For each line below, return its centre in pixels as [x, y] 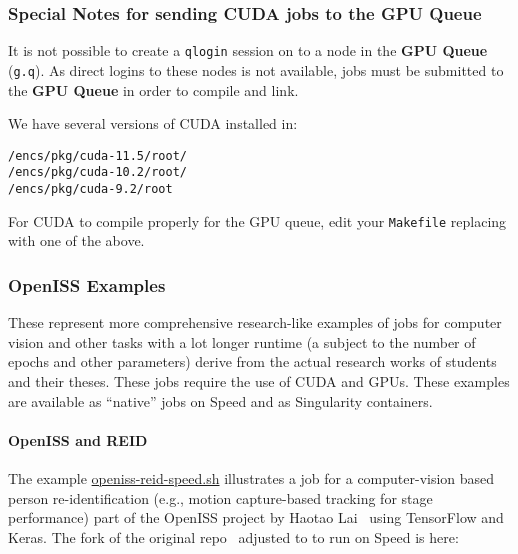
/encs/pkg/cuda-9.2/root [90, 189]
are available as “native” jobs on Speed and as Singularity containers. [220, 400]
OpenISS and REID [78, 439]
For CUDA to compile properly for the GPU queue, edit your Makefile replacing [257, 220]
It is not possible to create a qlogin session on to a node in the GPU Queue [248, 50]
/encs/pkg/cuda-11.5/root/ [97, 155]
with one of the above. [76, 240]
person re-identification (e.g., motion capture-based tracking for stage [220, 497]
